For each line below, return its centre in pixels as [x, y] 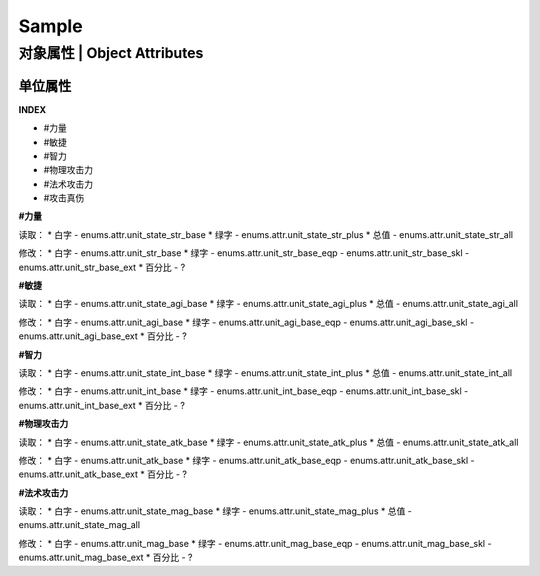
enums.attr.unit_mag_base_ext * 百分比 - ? [106, 557]
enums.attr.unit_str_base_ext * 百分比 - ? [102, 267]
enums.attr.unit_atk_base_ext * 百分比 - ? [102, 474]
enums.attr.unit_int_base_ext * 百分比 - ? [101, 405]
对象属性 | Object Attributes [111, 53]
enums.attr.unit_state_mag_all [79, 525]
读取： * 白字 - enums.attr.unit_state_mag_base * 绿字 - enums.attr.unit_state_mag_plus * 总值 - [215, 511]
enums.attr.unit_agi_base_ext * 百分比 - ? [102, 336]
